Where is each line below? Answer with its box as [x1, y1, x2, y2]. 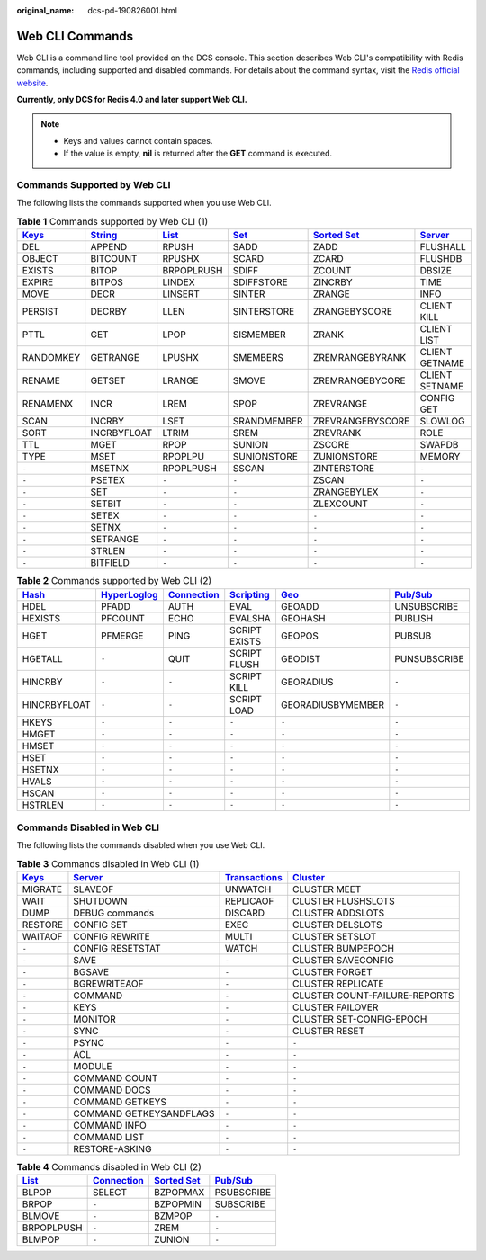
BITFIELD [90, 557, 130, 569]
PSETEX [90, 474, 126, 487]
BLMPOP [22, 1233, 60, 1246]
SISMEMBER [232, 328, 286, 341]
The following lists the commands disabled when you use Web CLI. [16, 840, 265, 851]
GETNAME [419, 357, 465, 370]
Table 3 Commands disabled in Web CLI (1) [16, 857, 200, 870]
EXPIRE [22, 276, 54, 289]
